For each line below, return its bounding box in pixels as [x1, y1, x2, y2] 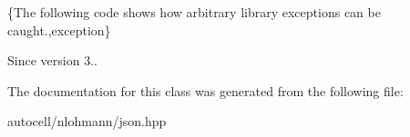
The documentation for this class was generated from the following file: [7, 81, 404, 100]
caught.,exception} [7, 20, 111, 39]
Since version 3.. [7, 51, 97, 70]
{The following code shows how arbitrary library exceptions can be [7, 3, 381, 21]
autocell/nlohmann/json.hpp [7, 112, 167, 131]
